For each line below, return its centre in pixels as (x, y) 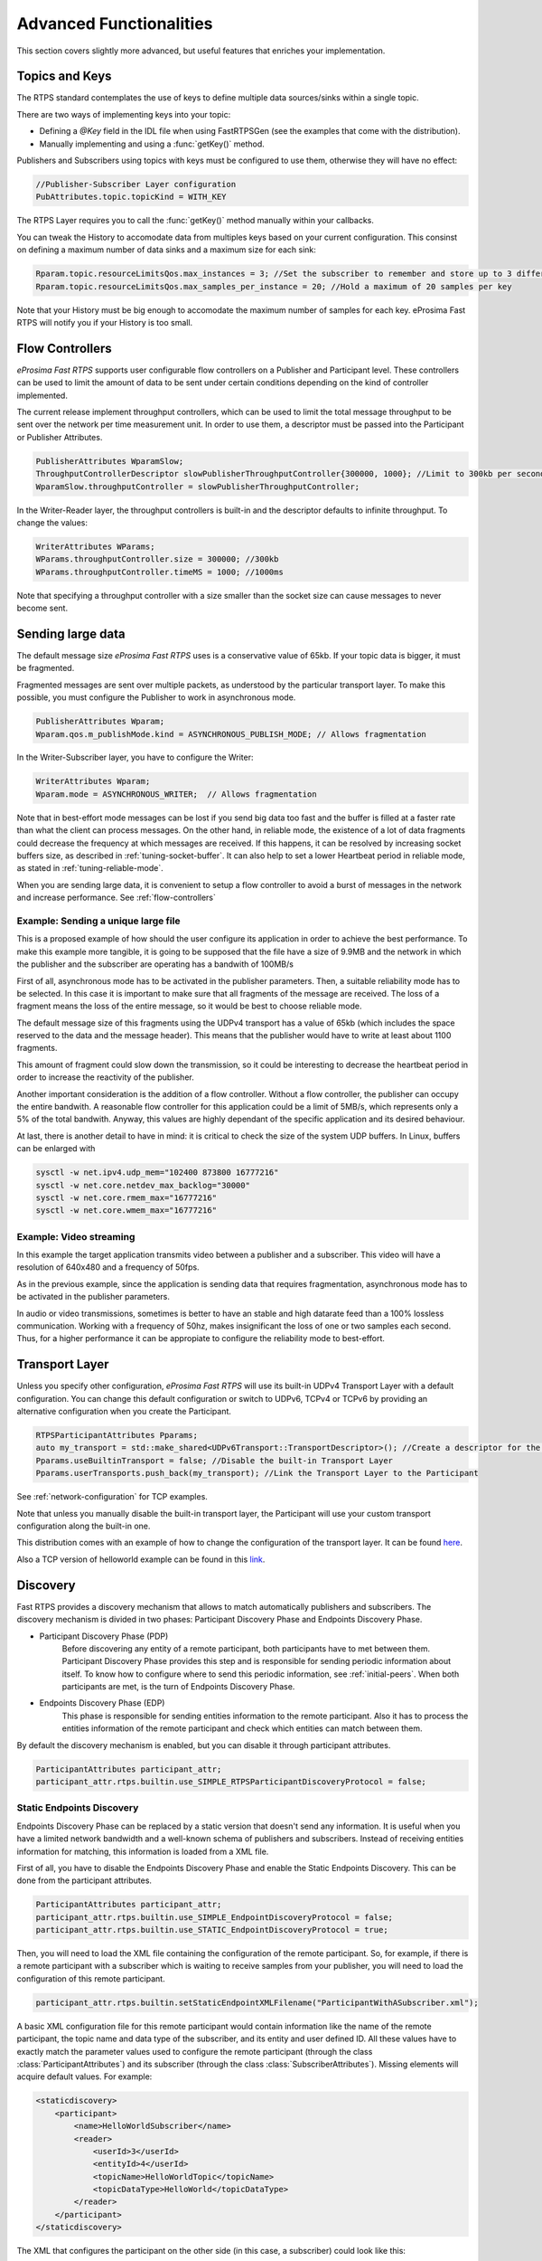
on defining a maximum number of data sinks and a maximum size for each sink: (166, 250)
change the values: (52, 522)
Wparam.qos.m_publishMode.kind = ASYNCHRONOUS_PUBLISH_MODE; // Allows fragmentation (231, 734)
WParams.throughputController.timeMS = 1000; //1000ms (159, 572)
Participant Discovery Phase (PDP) (104, 1636)
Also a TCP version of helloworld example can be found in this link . (141, 1559)
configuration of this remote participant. (91, 1978)
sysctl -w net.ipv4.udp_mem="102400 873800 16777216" (157, 1173)
